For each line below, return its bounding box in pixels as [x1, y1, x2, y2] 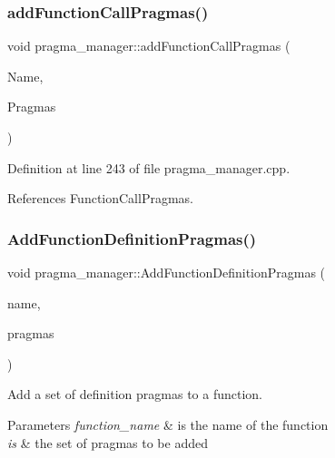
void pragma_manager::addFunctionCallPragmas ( [7, 36, 291, 55]
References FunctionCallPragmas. [7, 189, 193, 208]
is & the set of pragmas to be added [7, 433, 208, 452]
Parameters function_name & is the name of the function [7, 414, 329, 434]
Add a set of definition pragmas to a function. [7, 385, 262, 404]
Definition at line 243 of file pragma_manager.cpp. [7, 158, 291, 177]
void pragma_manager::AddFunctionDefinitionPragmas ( [7, 263, 326, 281]
